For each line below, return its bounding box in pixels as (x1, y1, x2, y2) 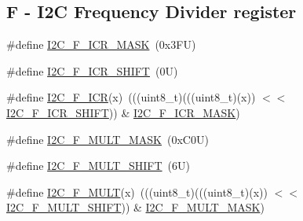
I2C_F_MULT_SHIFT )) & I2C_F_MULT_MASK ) (6, 199, 265, 215)
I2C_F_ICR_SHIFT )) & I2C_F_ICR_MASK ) (6, 104, 240, 120)
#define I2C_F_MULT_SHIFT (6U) (6, 157, 190, 174)
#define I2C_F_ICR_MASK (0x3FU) (6, 36, 196, 53)
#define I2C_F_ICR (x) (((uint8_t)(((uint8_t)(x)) (6, 89, 256, 105)
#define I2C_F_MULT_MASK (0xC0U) (6, 131, 209, 147)
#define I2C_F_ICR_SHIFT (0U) (6, 62, 178, 79)
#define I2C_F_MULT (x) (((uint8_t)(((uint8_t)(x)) (6, 183, 268, 200)
